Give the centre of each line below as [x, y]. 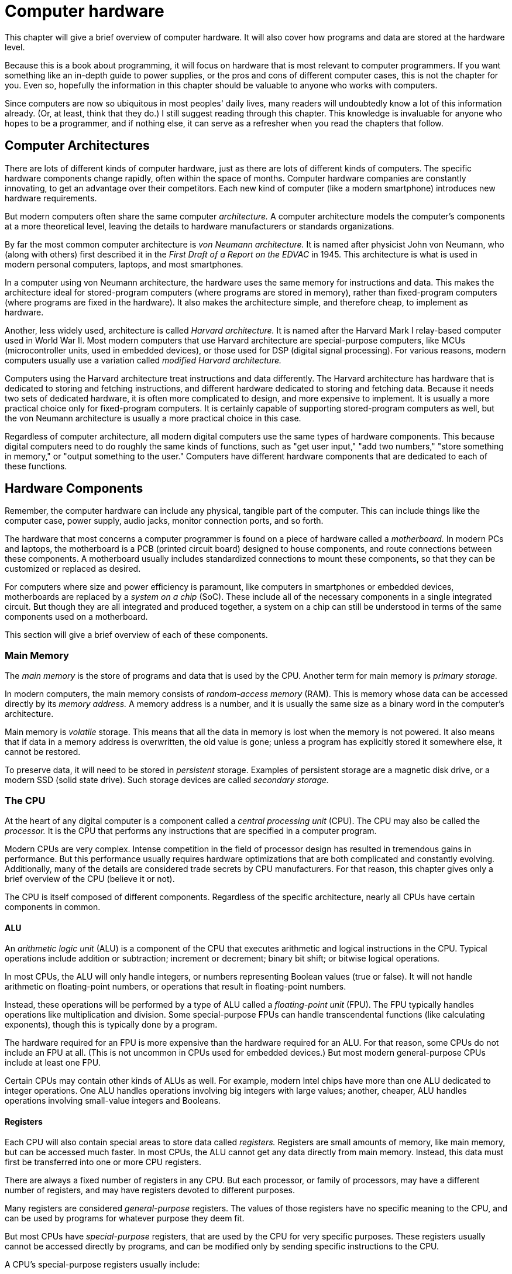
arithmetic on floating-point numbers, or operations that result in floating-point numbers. [176, 987]
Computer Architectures [77, 146]
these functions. [36, 466]
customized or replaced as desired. [73, 569]
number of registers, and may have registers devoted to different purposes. [150, 1190]
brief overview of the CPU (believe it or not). [90, 878]
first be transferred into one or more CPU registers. [103, 1162]
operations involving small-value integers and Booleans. [113, 1101]
